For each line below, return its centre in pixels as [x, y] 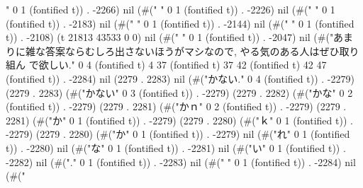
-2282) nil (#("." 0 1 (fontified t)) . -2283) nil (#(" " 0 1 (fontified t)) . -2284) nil [181, 161]
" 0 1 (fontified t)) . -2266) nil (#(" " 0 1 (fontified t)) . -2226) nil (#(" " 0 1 [171, 9]
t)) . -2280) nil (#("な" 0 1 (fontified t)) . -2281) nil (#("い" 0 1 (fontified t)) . [176, 147]
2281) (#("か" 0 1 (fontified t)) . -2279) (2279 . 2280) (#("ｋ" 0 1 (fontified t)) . [179, 120]
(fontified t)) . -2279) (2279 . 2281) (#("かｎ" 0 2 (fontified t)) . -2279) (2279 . [176, 106]
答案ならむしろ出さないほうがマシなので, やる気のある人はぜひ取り [202, 51]
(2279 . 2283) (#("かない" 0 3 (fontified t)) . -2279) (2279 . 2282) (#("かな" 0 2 [179, 92]
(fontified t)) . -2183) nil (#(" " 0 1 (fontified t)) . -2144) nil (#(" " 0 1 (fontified [180, 23]
